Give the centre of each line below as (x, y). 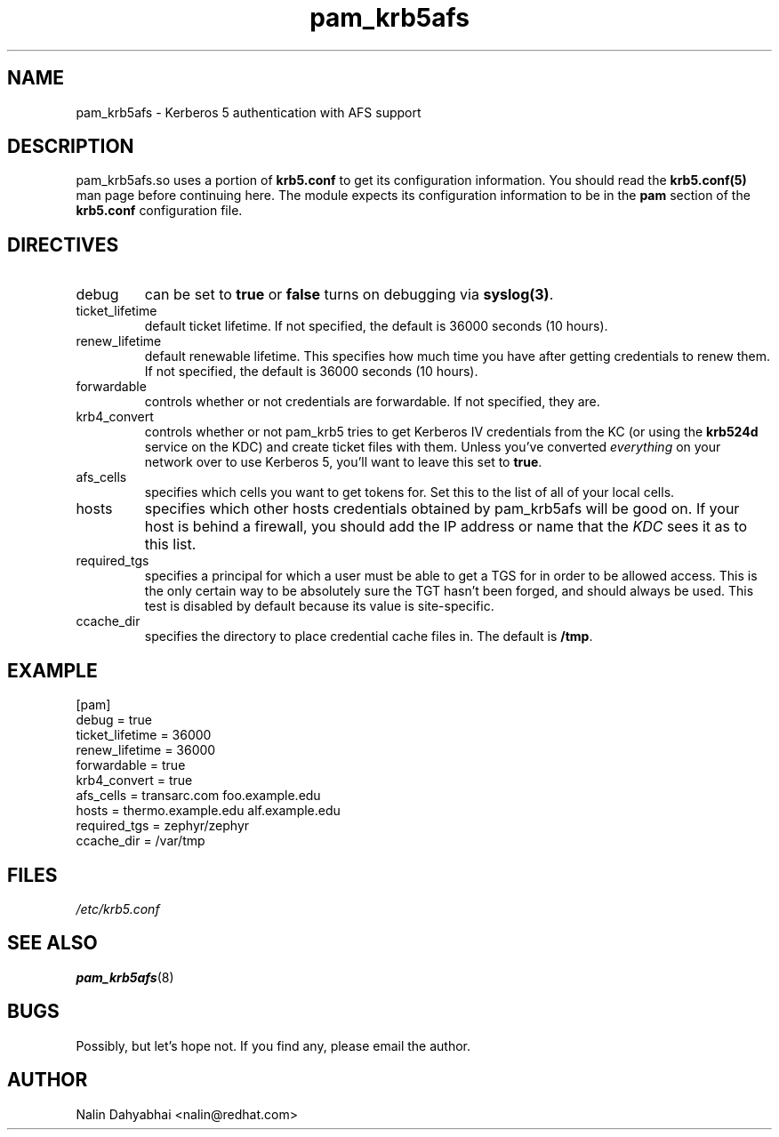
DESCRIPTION (71, 147)
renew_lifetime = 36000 (146, 750)
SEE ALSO (52, 943)
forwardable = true (131, 765)
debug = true (114, 720)
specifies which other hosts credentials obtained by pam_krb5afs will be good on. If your (442, 509)
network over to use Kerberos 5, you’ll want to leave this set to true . (343, 462)
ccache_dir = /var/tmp (141, 841)
